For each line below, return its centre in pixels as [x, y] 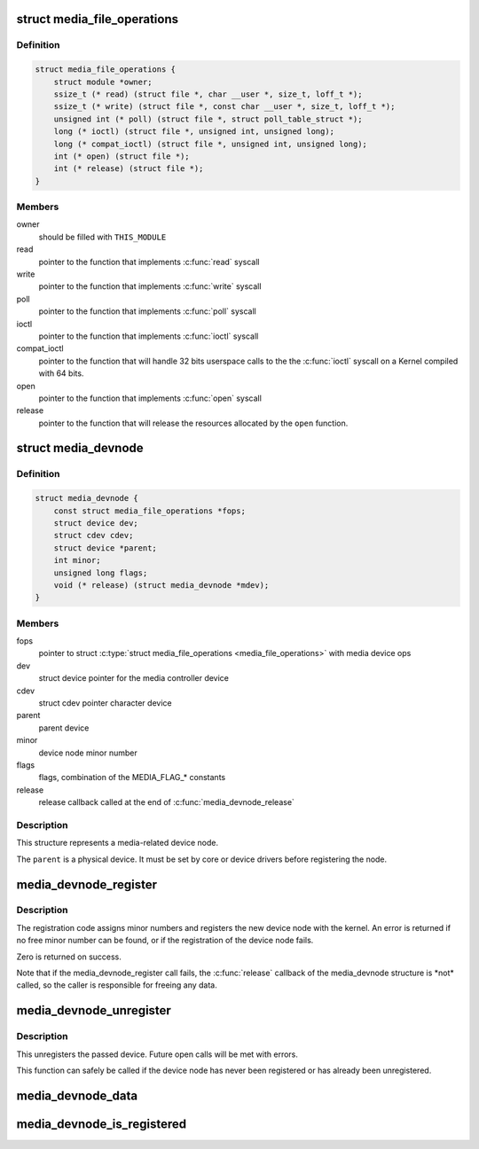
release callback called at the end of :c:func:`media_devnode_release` [166, 802]
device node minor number [88, 753]
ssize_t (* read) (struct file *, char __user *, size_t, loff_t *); [208, 94]
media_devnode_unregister [94, 1011]
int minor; [77, 560]
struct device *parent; [105, 548]
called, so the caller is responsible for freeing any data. [117, 985]
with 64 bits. [61, 373]
